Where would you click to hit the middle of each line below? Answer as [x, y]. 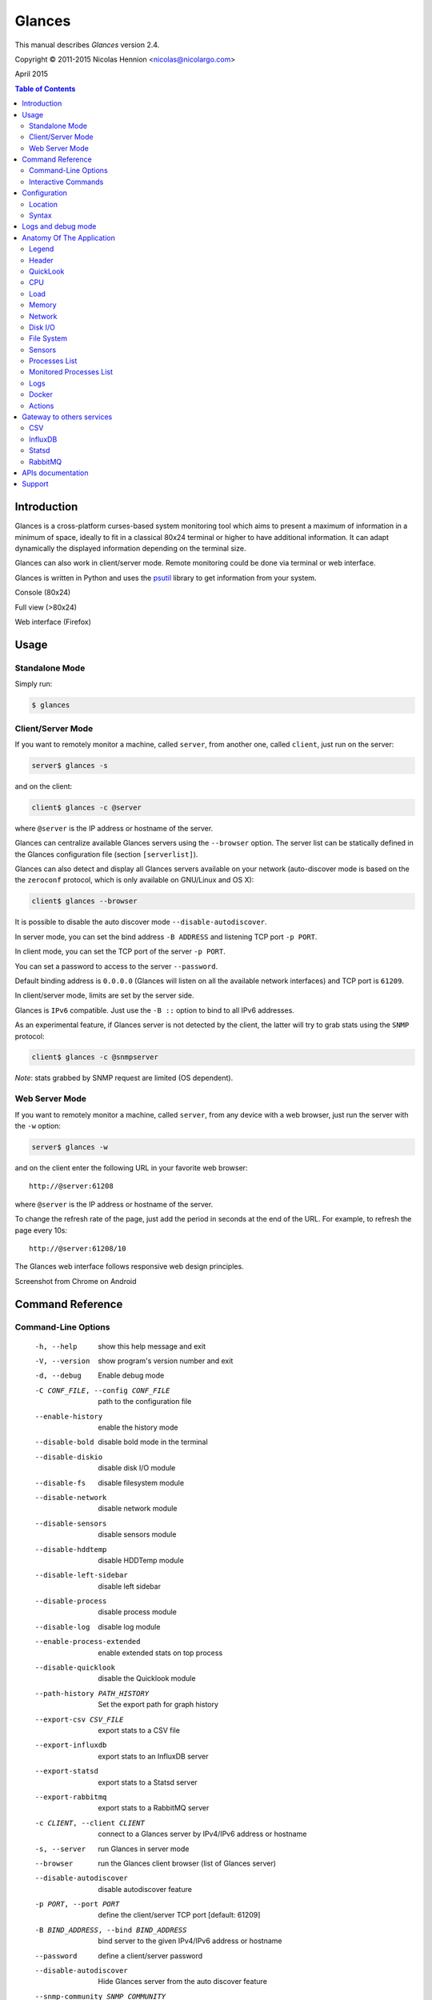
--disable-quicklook [75, 1668]
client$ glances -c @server [86, 807]
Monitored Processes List [71, 372]
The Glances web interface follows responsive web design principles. [129, 1266]
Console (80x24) [43, 593]
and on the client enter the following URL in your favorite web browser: [131, 1167]
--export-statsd [67, 1771]
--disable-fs [60, 1483]
